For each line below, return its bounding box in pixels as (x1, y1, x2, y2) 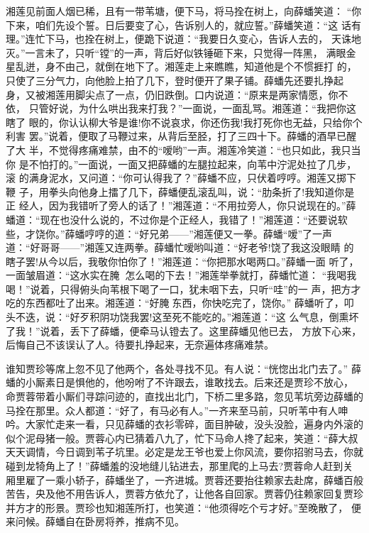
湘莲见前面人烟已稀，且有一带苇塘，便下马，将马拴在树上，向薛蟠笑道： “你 (6, 4, 362, 18)
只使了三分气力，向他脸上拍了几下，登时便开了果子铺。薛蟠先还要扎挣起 (6, 72, 343, 87)
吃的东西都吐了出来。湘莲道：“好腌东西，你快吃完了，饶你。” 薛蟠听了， (6, 295, 344, 310)
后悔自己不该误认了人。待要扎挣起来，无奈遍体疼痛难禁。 (6, 337, 274, 352)
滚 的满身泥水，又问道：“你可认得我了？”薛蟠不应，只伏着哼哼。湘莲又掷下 (6, 170, 356, 185)
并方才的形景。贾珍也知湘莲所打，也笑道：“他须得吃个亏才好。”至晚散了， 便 (6, 500, 361, 515)
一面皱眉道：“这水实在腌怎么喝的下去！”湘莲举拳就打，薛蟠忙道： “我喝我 (6, 268, 357, 282)
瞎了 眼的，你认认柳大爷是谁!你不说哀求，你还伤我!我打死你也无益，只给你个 (6, 114, 363, 129)
